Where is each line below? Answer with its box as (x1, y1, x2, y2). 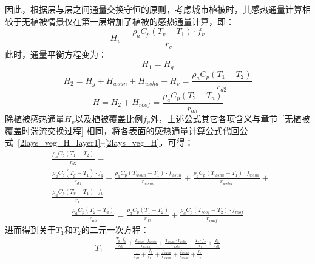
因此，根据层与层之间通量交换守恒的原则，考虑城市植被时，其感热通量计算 (5, 3, 302, 15)
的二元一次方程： (81, 223, 149, 235)
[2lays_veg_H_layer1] (18, 136, 101, 149)
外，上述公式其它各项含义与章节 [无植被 (150, 112, 310, 125)
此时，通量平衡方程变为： (5, 48, 107, 61)
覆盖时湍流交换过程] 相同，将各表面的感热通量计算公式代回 (5, 124, 240, 137)
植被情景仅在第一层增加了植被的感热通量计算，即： (30, 15, 234, 27)
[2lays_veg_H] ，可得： (104, 136, 194, 149)
